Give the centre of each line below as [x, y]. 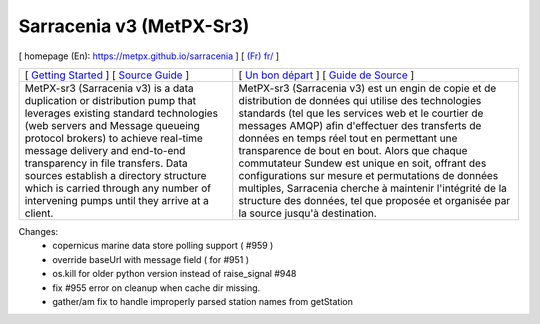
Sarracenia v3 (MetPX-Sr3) [134, 26]
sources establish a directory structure [115, 175]
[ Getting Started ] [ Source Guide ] [107, 75]
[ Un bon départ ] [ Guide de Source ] [326, 75]
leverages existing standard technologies [121, 113]
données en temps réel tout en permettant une [348, 138]
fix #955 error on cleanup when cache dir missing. [156, 287]
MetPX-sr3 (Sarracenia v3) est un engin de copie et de [367, 88]
